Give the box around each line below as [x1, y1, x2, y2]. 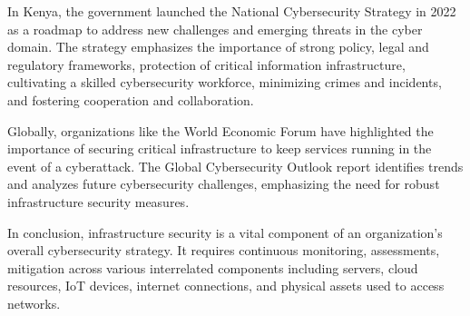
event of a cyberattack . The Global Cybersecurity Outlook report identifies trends [7, 156, 464, 175]
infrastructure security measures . [7, 192, 190, 211]
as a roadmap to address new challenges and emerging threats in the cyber [7, 19, 423, 38]
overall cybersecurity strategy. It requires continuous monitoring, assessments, [7, 241, 440, 260]
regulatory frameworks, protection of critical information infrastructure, [7, 54, 406, 74]
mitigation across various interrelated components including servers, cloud [7, 258, 418, 277]
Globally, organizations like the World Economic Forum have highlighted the [7, 121, 434, 140]
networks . [7, 293, 61, 312]
